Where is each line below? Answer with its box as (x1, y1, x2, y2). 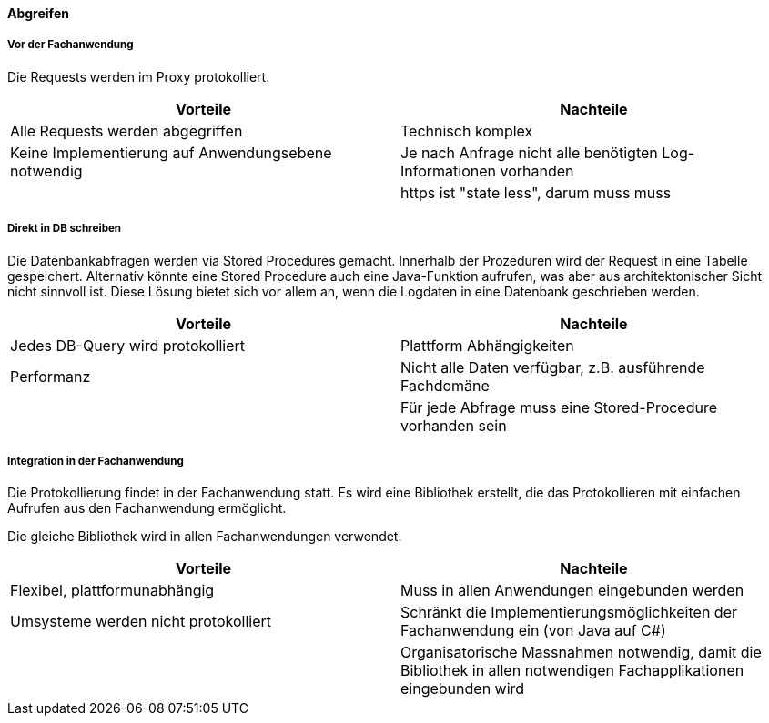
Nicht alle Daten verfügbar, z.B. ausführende (400, 357, 705, 377)
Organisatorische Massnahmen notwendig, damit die (400, 643, 762, 662)
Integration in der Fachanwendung (7, 454, 184, 467)
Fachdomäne (400, 376, 490, 395)
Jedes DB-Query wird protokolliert (10, 336, 246, 355)
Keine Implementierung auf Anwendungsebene (10, 143, 332, 162)
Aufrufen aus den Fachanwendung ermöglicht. (7, 500, 287, 517)
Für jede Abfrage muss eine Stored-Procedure (400, 397, 718, 417)
